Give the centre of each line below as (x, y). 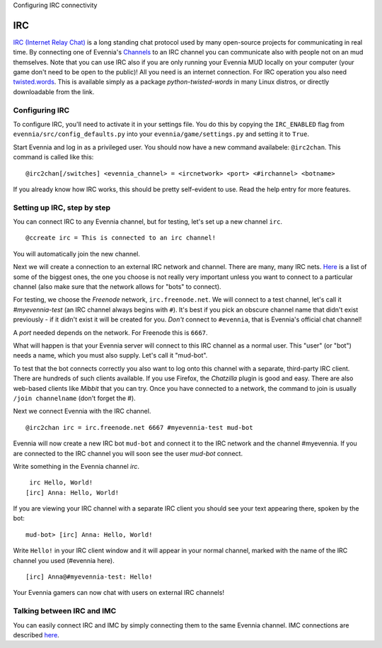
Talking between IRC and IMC (65, 611)
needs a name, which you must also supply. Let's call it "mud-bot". (110, 356)
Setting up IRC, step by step (62, 208)
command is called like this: (53, 157)
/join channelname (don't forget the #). (74, 398)
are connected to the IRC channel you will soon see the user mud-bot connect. (128, 453)
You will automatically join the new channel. (77, 254)
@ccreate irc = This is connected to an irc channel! (121, 238)
